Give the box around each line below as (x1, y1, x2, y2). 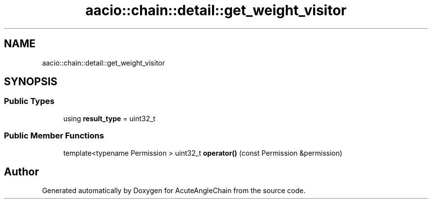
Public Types (4, 96, 55, 106)
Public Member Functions (4, 131, 104, 141)
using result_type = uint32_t (63, 114, 156, 123)
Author (4, 165, 39, 178)
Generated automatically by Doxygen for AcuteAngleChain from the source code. (42, 186, 306, 195)
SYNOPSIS (4, 75, 58, 88)
